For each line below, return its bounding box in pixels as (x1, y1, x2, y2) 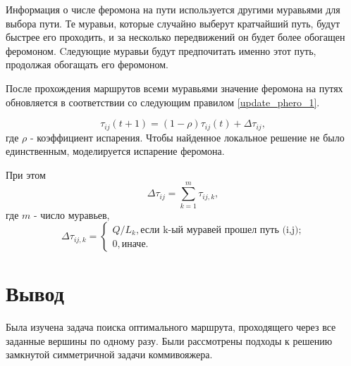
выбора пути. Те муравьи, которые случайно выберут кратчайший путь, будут (6, 15, 340, 30)
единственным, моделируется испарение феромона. (6, 144, 225, 158)
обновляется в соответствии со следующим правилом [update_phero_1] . (6, 94, 320, 109)
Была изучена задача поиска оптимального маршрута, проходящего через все (6, 320, 336, 334)
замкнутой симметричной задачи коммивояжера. (6, 347, 213, 362)
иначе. (121, 239, 149, 249)
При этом (6, 167, 46, 182)
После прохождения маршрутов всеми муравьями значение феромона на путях (6, 80, 343, 95)
